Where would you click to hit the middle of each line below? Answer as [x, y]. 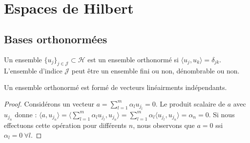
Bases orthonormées [56, 39]
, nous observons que [164, 125]
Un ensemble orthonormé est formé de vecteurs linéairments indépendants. [115, 87]
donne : [26, 114]
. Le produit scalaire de [190, 103]
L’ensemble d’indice [33, 71]
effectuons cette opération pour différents [65, 125]
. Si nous [222, 114]
